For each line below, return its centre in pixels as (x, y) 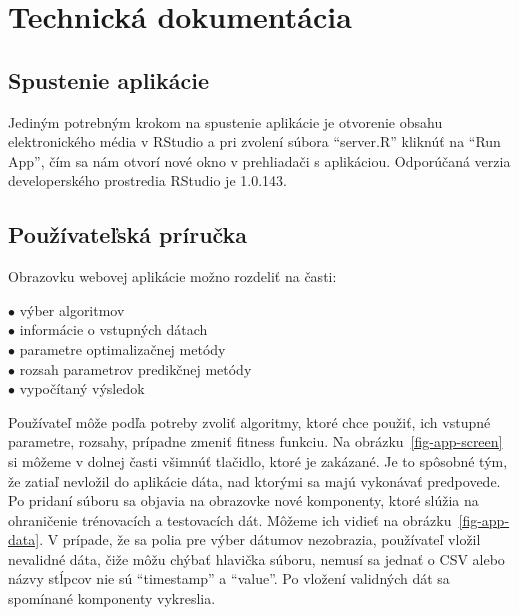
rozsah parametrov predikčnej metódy (135, 368)
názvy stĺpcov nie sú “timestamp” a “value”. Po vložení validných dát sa (229, 578)
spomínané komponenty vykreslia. (112, 598)
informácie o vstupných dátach (113, 329)
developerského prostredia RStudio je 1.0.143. (147, 180)
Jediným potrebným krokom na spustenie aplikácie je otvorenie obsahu (225, 121)
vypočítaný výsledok (82, 388)
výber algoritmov (72, 309)
